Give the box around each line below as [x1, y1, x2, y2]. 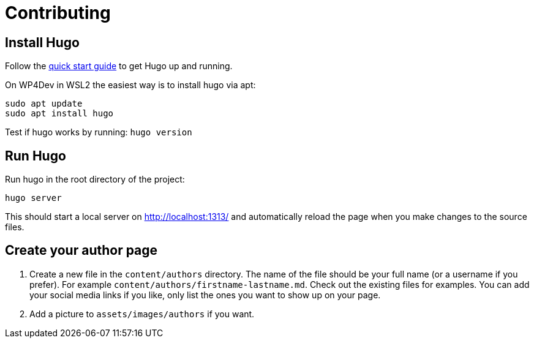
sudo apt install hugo [5, 108, 114, 119]
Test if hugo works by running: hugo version [5, 127, 192, 138]
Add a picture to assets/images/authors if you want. [29, 308, 255, 319]
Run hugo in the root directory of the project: [5, 174, 185, 185]
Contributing [5, 2, 111, 23]
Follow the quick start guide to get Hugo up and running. [5, 61, 233, 72]
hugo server [5, 193, 62, 203]
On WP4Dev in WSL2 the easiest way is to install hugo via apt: [5, 80, 256, 91]
